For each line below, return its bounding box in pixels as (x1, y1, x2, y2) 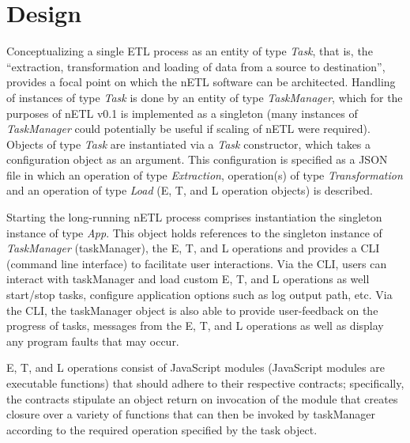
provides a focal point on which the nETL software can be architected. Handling (6, 74, 396, 90)
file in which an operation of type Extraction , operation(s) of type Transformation (6, 166, 403, 183)
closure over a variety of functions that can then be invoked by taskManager (6, 406, 376, 422)
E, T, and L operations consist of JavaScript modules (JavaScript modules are (6, 359, 385, 376)
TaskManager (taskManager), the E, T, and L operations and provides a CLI (6, 240, 380, 256)
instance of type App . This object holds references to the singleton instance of (6, 224, 382, 240)
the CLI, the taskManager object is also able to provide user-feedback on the (6, 301, 378, 318)
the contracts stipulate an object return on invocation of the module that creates (6, 390, 398, 407)
